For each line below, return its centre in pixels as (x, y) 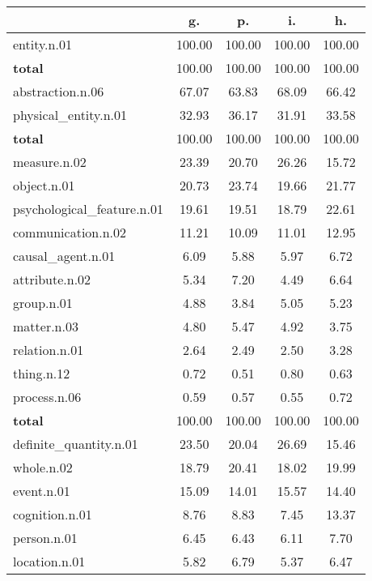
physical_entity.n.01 (70, 115)
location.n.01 (49, 561)
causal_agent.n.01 (64, 256)
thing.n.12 (42, 373)
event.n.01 (42, 491)
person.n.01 (45, 538)
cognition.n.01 (53, 514)
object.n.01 (44, 185)
